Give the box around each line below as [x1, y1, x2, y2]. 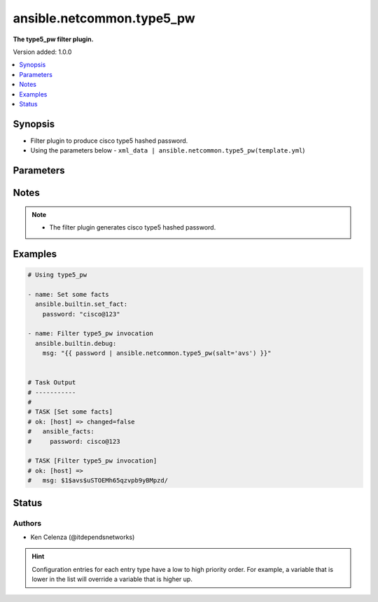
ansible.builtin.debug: [35, 339, 117, 347]
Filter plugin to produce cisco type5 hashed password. [30, 136, 188, 145]
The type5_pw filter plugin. [13, 35, 94, 43]
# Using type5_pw [27, 271, 87, 279]
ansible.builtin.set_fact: [35, 300, 128, 308]
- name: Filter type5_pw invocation [27, 330, 154, 337]
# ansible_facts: [27, 428, 94, 435]
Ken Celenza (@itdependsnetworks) [30, 533, 135, 541]
